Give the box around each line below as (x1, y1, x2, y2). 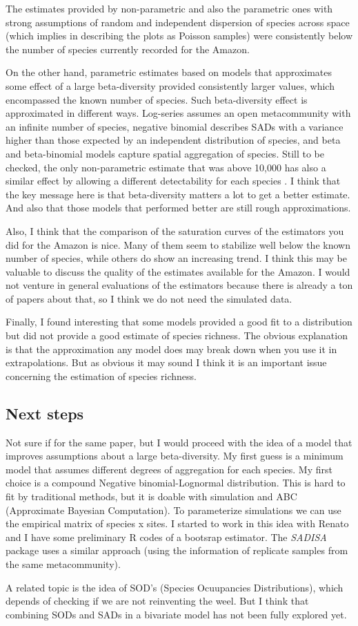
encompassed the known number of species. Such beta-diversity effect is (6, 92, 308, 106)
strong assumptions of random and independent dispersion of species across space (6, 15, 350, 29)
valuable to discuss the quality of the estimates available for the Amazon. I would (6, 264, 350, 278)
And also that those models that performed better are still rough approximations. (6, 200, 351, 215)
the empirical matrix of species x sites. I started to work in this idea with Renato (6, 516, 349, 531)
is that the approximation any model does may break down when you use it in (6, 341, 337, 356)
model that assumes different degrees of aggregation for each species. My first (6, 462, 332, 476)
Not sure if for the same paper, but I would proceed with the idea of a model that (6, 435, 352, 449)
